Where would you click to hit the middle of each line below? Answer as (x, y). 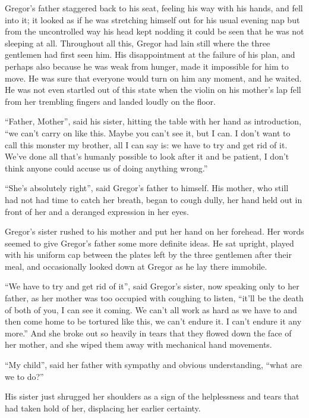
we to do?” (24, 376)
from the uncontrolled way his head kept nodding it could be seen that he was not (154, 31)
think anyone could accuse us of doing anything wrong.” (106, 168)
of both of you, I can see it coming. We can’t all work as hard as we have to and (151, 309)
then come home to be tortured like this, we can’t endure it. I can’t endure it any (153, 321)
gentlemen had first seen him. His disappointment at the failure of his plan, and (150, 54)
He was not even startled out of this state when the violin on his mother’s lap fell (153, 90)
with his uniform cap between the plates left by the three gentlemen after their (148, 255)
